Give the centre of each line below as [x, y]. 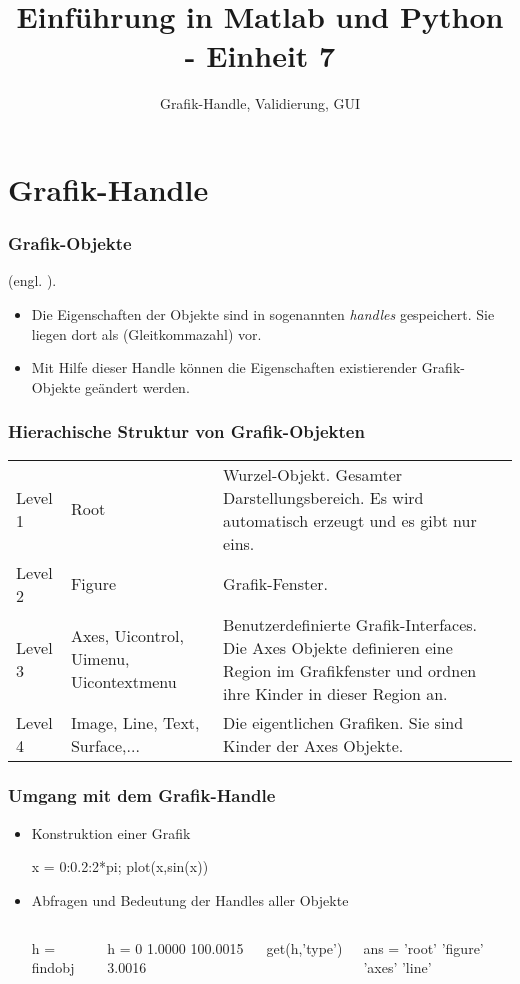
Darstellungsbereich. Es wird [323, 497]
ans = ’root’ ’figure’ [423, 947]
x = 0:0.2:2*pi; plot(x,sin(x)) [120, 866]
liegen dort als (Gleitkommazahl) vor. [146, 333]
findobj [53, 967]
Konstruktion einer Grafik [111, 832]
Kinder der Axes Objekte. [313, 745]
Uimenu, [100, 658]
